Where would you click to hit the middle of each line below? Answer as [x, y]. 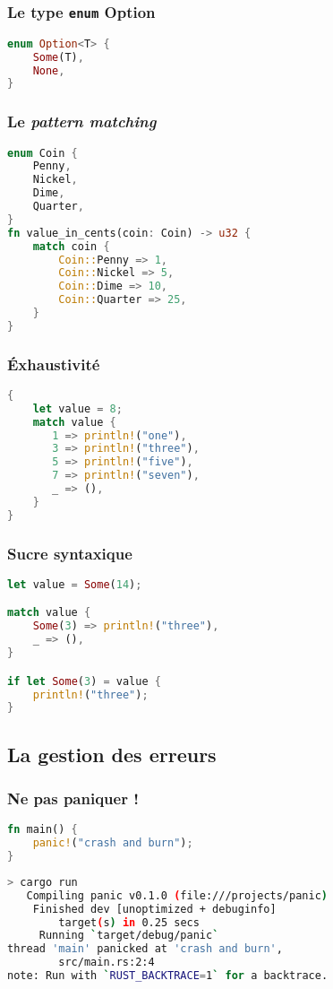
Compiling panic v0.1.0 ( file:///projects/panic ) [177, 895]
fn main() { [43, 830]
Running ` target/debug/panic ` [129, 936]
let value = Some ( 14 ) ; [75, 584]
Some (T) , [58, 57]
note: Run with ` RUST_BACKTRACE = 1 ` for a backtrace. [168, 976]
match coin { [71, 246]
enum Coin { [43, 153]
